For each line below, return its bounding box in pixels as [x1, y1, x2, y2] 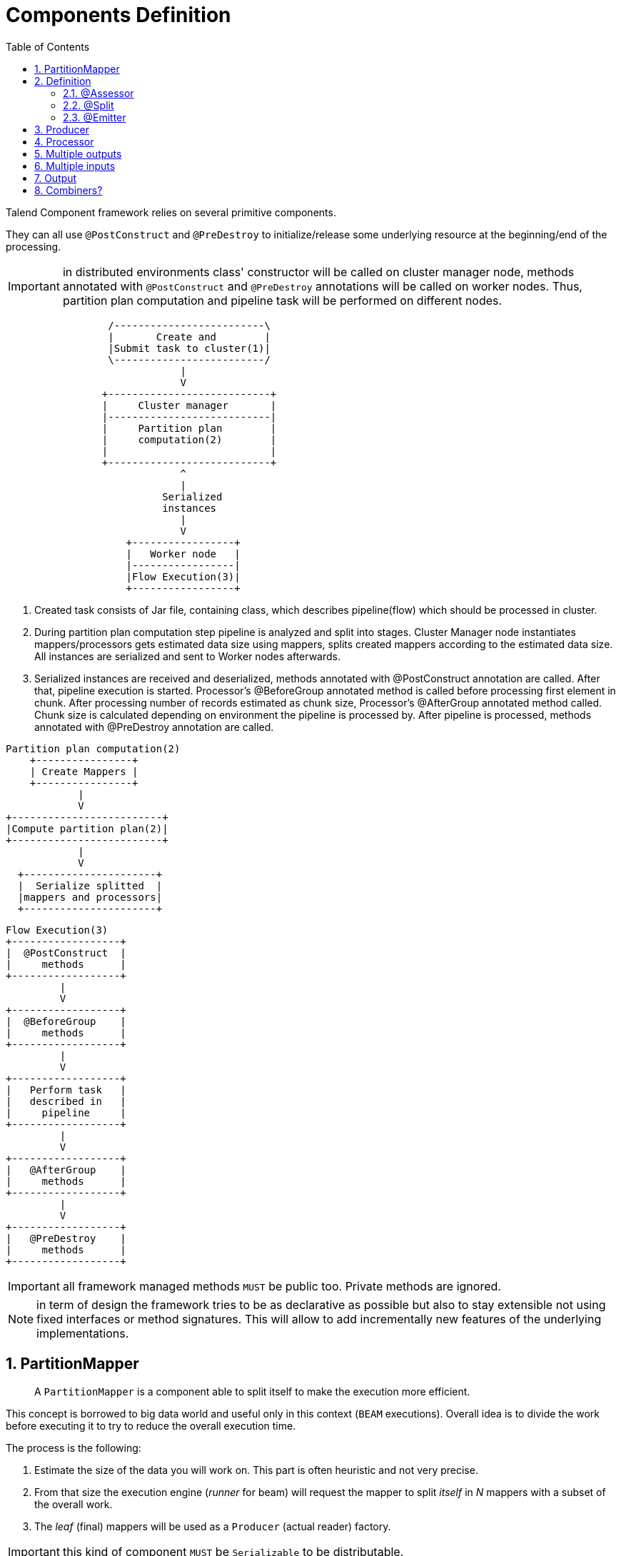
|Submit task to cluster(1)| [108, 342, 271, 354]
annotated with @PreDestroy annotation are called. [34, 720, 274, 733]
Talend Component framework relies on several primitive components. [6, 206, 336, 218]
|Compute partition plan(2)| [6, 822, 168, 834]
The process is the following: [6, 1441, 141, 1454]
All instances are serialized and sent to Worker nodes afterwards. [34, 650, 340, 662]
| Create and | [108, 330, 271, 343]
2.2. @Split [63, 98, 114, 111]
